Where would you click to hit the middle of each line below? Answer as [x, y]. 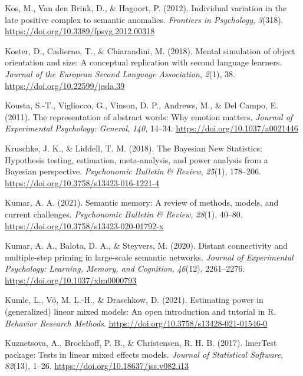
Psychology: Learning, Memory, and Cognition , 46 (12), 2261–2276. [125, 268]
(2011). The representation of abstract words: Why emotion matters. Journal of [149, 116]
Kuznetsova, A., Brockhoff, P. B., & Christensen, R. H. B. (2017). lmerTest [141, 343]
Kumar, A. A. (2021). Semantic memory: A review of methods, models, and [142, 202]
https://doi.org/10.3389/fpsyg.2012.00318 [80, 31]
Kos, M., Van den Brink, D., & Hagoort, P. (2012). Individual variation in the [146, 8]
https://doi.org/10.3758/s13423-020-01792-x [84, 225]
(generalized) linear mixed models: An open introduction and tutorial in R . [141, 311]
